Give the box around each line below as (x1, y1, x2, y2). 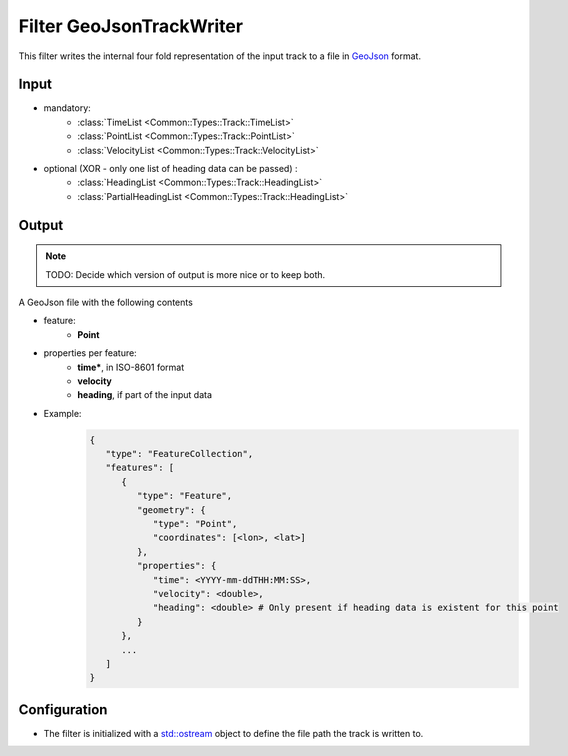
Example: (43, 407, 82, 419)
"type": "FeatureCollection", (105, 448, 254, 460)
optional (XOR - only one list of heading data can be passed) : (43, 163, 299, 175)
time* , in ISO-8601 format (77, 361, 185, 373)
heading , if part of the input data (77, 389, 213, 401)
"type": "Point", (152, 518, 238, 530)
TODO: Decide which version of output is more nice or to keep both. (45, 268, 326, 280)
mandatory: (43, 102, 92, 114)
